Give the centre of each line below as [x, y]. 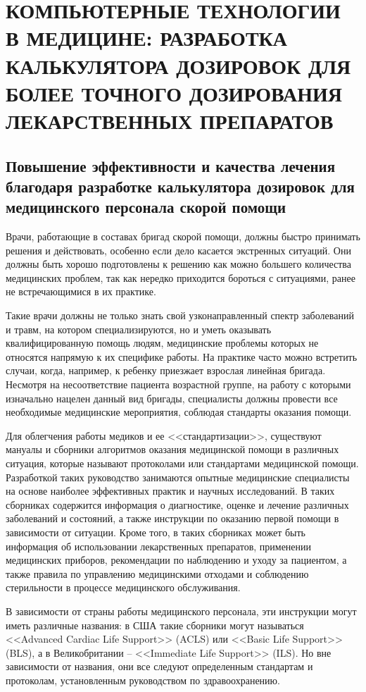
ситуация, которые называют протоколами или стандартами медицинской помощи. [182, 463]
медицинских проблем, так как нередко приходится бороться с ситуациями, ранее [181, 277]
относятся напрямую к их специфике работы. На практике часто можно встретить [182, 356]
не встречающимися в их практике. [81, 291]
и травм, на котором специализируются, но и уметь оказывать [139, 329]
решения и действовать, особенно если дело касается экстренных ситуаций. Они [178, 250]
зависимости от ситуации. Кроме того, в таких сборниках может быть [156, 532]
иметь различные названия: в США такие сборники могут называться [155, 625]
